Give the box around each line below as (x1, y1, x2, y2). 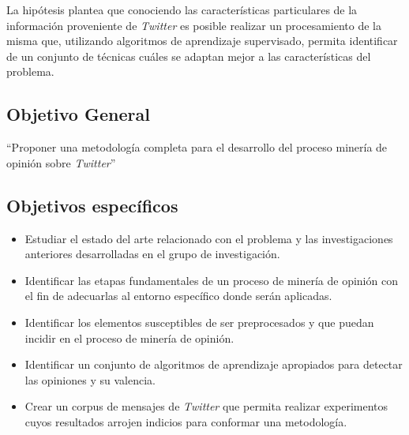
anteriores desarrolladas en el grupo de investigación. (24, 246, 280, 262)
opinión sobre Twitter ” (6, 154, 116, 171)
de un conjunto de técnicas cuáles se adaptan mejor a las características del (6, 47, 371, 64)
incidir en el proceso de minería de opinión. (24, 329, 235, 346)
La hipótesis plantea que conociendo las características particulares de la (6, 2, 358, 17)
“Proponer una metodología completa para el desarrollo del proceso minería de (6, 139, 388, 156)
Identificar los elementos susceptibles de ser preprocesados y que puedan (24, 313, 374, 330)
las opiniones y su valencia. (24, 371, 156, 388)
